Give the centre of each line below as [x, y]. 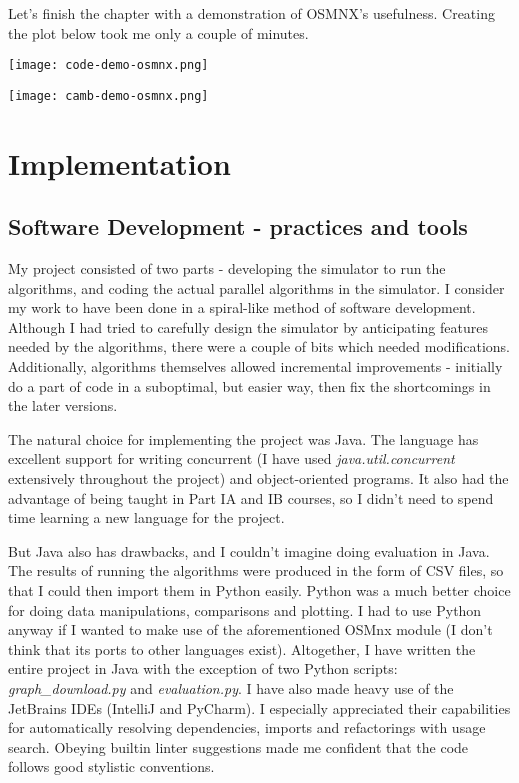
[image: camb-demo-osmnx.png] [108, 95]
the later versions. [63, 405]
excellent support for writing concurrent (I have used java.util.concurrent [231, 458]
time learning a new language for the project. [146, 517]
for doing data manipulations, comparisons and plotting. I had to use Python [245, 609]
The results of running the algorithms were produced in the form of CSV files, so [256, 570]
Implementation [119, 162]
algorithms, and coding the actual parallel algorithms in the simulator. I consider [256, 287]
